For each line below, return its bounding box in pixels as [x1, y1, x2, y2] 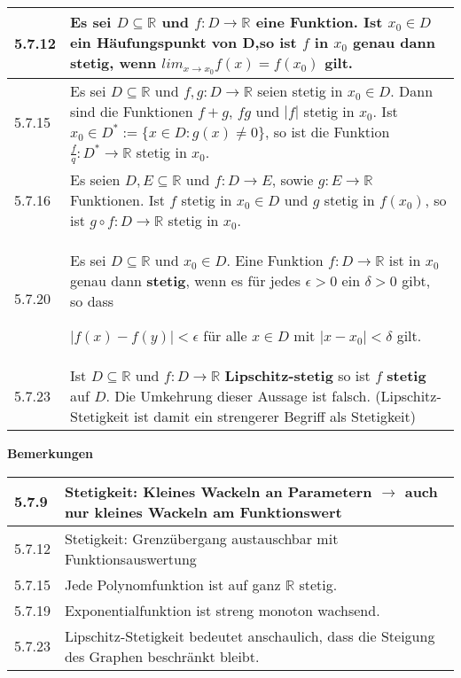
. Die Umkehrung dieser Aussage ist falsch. [105, 386, 371, 407]
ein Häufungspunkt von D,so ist [70, 32, 297, 52]
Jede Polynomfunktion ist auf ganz [64, 573, 281, 595]
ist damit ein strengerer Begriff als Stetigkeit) [134, 406, 416, 427]
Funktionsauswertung [64, 548, 197, 569]
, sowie [271, 169, 314, 191]
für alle [203, 325, 247, 347]
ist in [388, 250, 421, 271]
